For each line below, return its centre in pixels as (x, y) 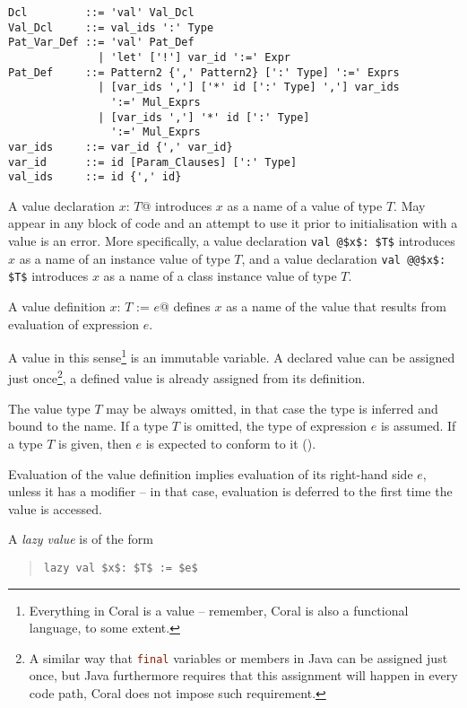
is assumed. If (418, 426)
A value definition (57, 306)
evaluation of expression (74, 323)
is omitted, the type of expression (275, 426)
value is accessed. (55, 508)
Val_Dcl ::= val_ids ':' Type (111, 27)
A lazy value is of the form (81, 539)
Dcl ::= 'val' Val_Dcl (101, 13)
